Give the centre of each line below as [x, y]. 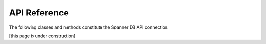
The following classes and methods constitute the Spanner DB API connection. [89, 27]
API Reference [39, 13]
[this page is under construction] [42, 36]
